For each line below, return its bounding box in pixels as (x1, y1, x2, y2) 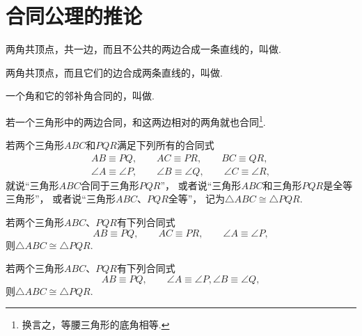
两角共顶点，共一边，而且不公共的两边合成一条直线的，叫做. (6, 42, 281, 56)
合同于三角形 (80, 177, 139, 192)
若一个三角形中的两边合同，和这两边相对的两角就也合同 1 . (6, 112, 266, 129)
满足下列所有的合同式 (116, 138, 214, 152)
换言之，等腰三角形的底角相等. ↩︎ (22, 317, 170, 332)
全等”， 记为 (168, 191, 226, 206)
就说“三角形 (6, 177, 59, 192)
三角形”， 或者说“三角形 (6, 191, 116, 206)
